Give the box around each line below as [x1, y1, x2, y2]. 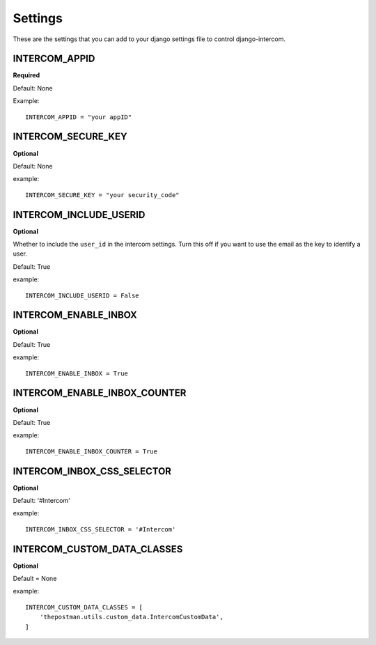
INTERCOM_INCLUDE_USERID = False [25, 291, 139, 300]
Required [13, 71, 40, 79]
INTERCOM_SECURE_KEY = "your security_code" [25, 191, 180, 199]
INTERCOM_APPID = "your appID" [25, 113, 132, 121]
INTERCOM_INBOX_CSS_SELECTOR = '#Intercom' [25, 525, 176, 533]
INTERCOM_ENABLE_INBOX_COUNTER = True [25, 447, 158, 456]
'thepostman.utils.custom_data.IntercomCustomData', [39, 613, 224, 621]
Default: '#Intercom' [13, 497, 71, 505]
